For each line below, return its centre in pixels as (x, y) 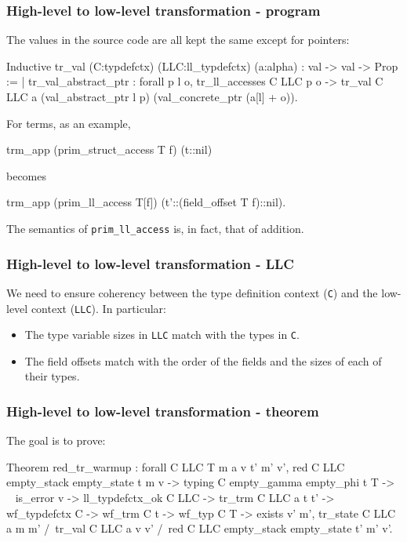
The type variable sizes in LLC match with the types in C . (162, 335)
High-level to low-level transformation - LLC (150, 263)
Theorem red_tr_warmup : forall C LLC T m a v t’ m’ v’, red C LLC (176, 466)
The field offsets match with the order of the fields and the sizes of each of (203, 360)
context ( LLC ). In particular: (98, 308)
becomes (27, 175)
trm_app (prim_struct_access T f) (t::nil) (109, 149)
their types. (52, 376)
